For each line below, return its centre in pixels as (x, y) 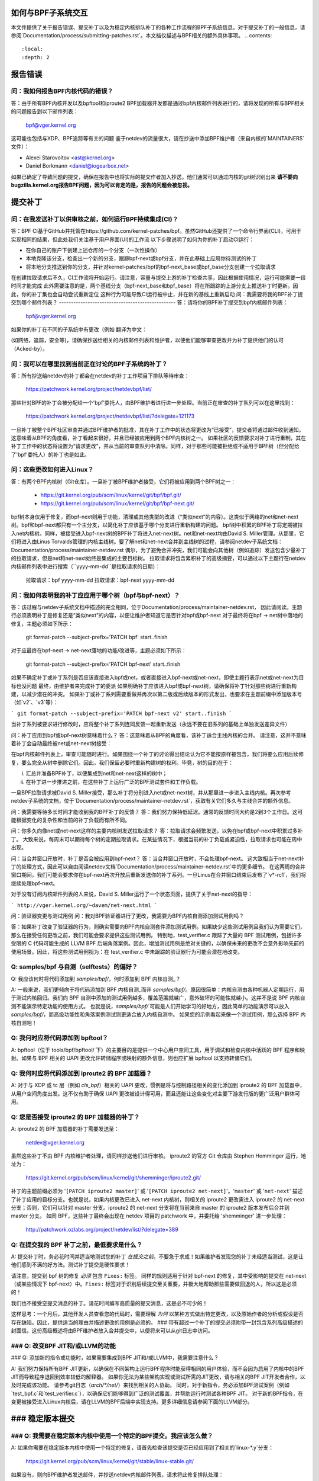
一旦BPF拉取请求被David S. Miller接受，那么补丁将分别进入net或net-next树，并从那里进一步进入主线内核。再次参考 (151, 792)
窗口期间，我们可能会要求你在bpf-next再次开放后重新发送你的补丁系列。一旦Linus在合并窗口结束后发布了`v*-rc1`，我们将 (159, 875)
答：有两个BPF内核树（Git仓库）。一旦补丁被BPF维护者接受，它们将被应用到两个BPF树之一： (123, 481)
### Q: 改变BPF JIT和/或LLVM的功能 (64, 1346)
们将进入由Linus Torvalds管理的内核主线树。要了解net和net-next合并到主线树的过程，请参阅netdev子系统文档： (147, 541)
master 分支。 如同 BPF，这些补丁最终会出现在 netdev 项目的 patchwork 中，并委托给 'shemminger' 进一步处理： (149, 1216)
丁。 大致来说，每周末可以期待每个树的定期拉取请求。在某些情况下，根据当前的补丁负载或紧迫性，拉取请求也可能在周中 (157, 839)
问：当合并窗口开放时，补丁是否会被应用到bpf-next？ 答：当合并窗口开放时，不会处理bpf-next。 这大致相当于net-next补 (157, 858)
